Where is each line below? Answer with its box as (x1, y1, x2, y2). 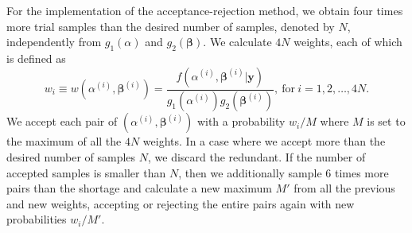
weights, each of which (293, 33, 402, 50)
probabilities (6, 211, 67, 227)
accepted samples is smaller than (6, 164, 166, 181)
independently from (6, 33, 102, 50)
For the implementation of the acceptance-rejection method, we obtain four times (6, 2, 403, 18)
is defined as (6, 49, 66, 66)
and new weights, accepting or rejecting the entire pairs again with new (6, 195, 355, 212)
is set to (367, 113, 406, 130)
